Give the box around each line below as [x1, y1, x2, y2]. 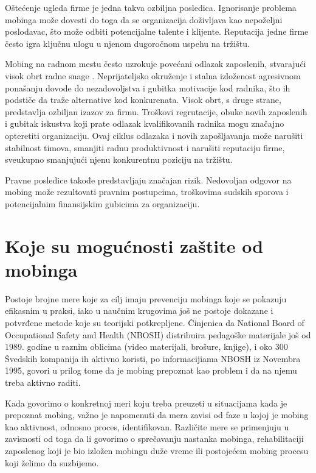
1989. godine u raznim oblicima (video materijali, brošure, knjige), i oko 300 [5, 340, 288, 353]
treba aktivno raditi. [5, 375, 81, 388]
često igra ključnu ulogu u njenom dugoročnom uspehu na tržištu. [5, 37, 250, 49]
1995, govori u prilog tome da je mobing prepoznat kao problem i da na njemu [5, 364, 297, 377]
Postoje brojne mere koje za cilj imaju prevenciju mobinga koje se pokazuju [5, 292, 287, 305]
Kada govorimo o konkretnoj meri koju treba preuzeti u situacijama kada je [5, 396, 287, 409]
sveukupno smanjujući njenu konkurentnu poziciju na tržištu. [5, 153, 233, 166]
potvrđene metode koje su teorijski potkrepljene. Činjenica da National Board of [5, 316, 304, 329]
